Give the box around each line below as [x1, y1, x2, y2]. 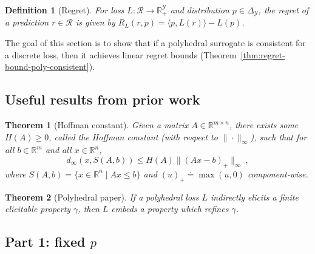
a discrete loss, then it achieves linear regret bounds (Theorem [5, 48, 237, 61]
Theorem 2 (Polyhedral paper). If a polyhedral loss [5, 190, 199, 203]
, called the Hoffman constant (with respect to [49, 130, 218, 143]
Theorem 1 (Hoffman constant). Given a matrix [5, 118, 189, 131]
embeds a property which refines [111, 202, 229, 215]
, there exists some [229, 118, 299, 131]
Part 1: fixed [5, 232, 86, 251]
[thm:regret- [240, 48, 285, 61]
